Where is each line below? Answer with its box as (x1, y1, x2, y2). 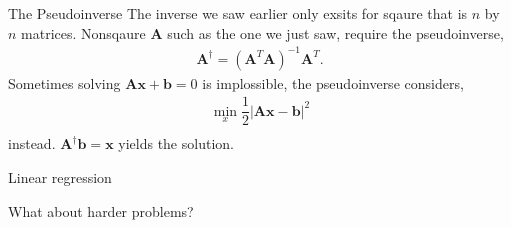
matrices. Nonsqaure (21, 22, 146, 43)
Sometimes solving (8, 72, 121, 93)
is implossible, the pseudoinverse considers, (202, 72, 464, 93)
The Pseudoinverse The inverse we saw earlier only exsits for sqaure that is (8, 3, 468, 23)
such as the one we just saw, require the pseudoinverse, (167, 22, 504, 43)
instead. (8, 133, 56, 154)
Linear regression (8, 167, 112, 188)
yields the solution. (118, 133, 234, 154)
